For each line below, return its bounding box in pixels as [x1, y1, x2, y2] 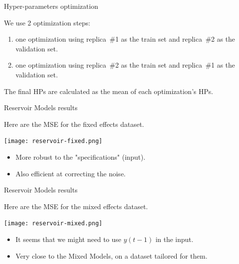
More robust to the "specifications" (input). [15, 152, 146, 162]
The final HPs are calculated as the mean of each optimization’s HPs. [4, 86, 213, 96]
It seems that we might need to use [15, 234, 122, 244]
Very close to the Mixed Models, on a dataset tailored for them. [15, 250, 208, 261]
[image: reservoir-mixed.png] [4, 220, 103, 227]
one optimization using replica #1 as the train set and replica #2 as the [15, 34, 235, 44]
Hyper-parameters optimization [4, 1, 98, 11]
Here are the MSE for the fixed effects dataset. [4, 119, 144, 129]
